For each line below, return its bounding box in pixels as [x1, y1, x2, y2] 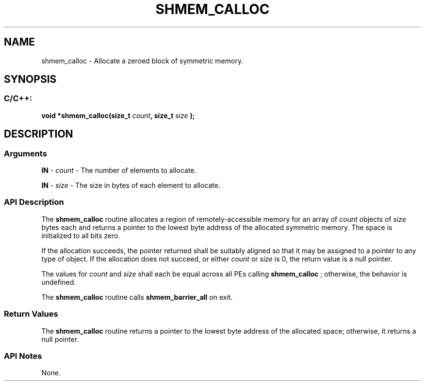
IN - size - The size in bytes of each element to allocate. [41, 181, 221, 190]
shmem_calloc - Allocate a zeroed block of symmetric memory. [41, 56, 244, 65]
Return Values [4, 309, 58, 319]
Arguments [4, 148, 47, 158]
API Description [4, 197, 64, 207]
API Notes [4, 351, 42, 361]
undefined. [41, 277, 76, 286]
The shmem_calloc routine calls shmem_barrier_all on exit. [41, 293, 233, 301]
